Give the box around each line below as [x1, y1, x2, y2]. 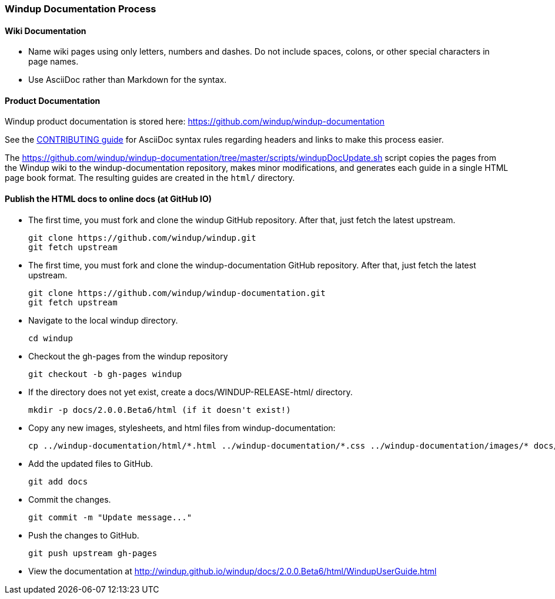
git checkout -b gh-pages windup [28, 369, 182, 379]
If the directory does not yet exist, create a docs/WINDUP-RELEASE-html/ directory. [28, 386, 353, 397]
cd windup [28, 333, 73, 343]
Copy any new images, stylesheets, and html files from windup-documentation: [28, 422, 336, 433]
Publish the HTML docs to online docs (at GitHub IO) [5, 194, 212, 204]
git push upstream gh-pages [28, 548, 158, 558]
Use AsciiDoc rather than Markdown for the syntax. [28, 75, 227, 85]
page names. [28, 56, 79, 67]
